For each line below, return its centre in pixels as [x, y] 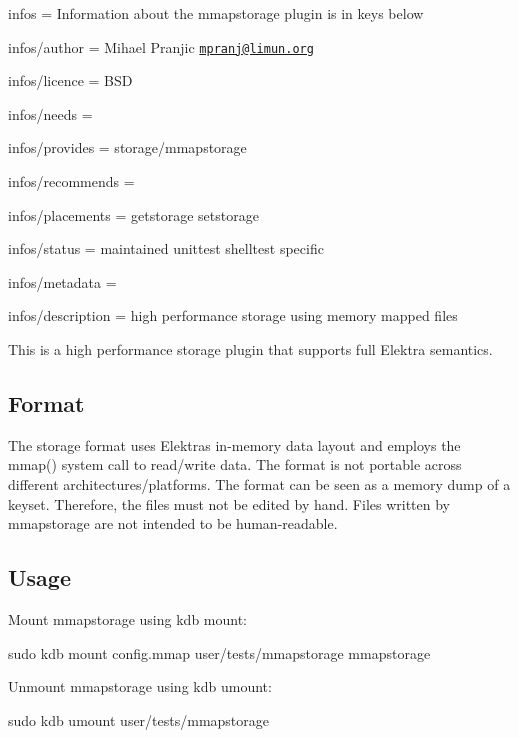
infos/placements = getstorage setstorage [133, 214]
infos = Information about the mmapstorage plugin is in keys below [216, 13]
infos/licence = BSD [70, 80]
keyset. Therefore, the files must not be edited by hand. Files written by [229, 503]
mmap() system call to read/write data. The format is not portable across [235, 464]
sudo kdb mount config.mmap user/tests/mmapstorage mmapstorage [219, 652]
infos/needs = [50, 113]
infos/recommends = [71, 181]
